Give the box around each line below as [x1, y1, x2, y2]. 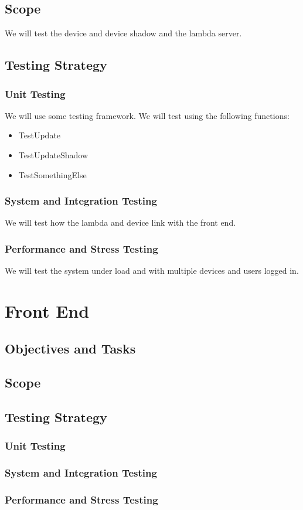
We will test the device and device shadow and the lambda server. [5, 27, 242, 39]
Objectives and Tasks [5, 339, 136, 357]
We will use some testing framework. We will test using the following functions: [5, 109, 290, 121]
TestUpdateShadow [18, 148, 88, 161]
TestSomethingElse [18, 168, 87, 181]
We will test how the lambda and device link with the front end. [5, 216, 236, 229]
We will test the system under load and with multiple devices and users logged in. [5, 264, 299, 277]
